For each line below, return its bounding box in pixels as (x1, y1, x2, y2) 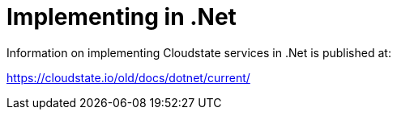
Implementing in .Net (6, 3, 237, 31)
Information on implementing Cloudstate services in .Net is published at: (6, 45, 391, 60)
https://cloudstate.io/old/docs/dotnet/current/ (6, 70, 250, 85)
